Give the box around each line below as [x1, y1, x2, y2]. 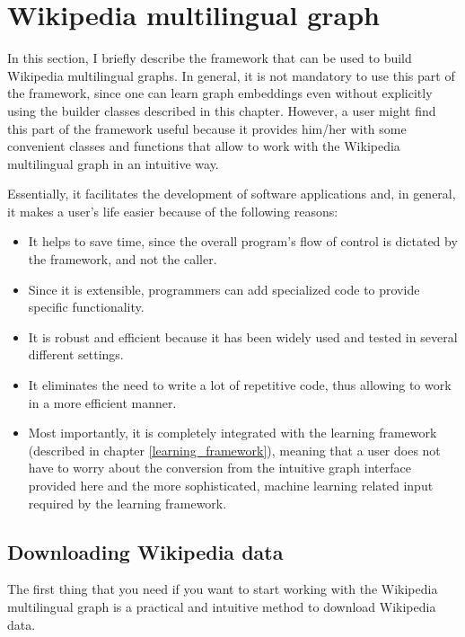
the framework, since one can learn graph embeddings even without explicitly [7, 84, 433, 102]
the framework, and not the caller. [28, 250, 217, 269]
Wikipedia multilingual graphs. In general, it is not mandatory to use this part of [7, 66, 455, 84]
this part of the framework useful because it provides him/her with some [7, 119, 407, 137]
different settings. [28, 345, 124, 364]
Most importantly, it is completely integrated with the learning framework [28, 423, 437, 442]
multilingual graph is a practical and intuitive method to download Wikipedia [7, 597, 436, 615]
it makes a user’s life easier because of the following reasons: [7, 201, 338, 220]
